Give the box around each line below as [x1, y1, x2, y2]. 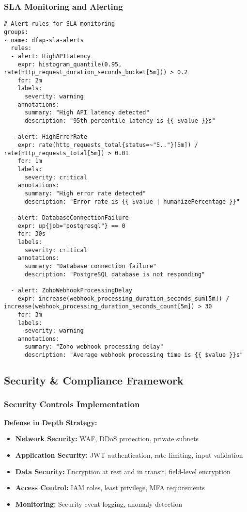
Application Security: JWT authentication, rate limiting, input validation [15, 449, 243, 460]
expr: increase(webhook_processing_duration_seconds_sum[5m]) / [17, 295, 230, 302]
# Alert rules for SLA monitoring [4, 20, 115, 28]
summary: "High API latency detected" [24, 109, 150, 116]
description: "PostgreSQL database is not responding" [24, 271, 205, 278]
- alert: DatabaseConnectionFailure [11, 214, 129, 221]
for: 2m [17, 77, 42, 84]
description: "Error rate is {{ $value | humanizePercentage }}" [24, 198, 240, 205]
